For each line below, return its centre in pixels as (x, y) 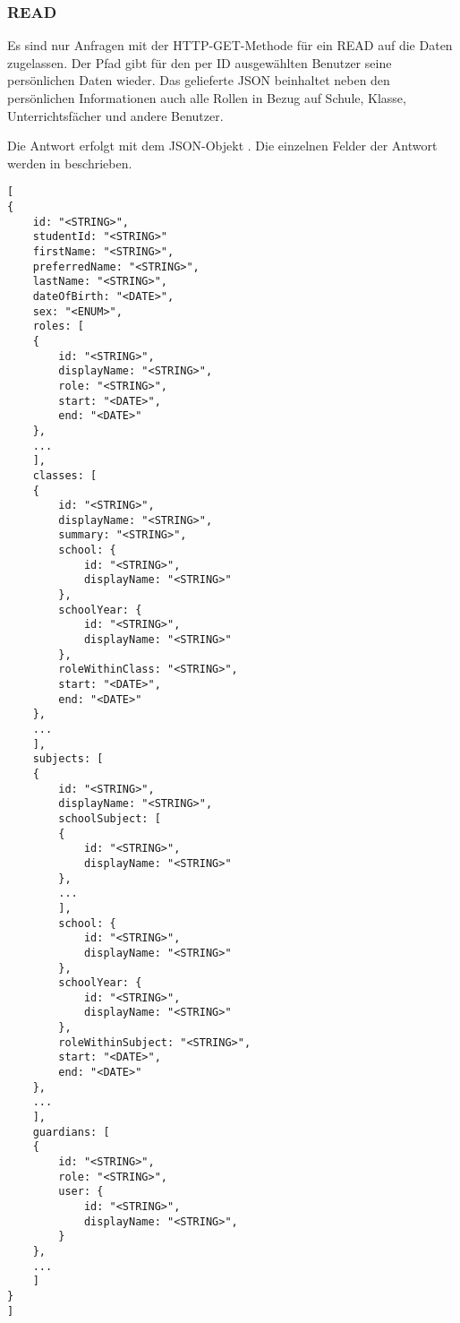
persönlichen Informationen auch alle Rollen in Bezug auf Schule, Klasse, (207, 98)
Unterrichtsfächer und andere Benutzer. (115, 115)
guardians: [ (71, 1132)
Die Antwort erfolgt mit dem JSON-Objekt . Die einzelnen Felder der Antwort (222, 146)
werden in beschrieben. (70, 163)
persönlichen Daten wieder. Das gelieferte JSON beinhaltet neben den (199, 80)
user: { (81, 1192)
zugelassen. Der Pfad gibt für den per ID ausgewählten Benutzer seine (200, 62)
